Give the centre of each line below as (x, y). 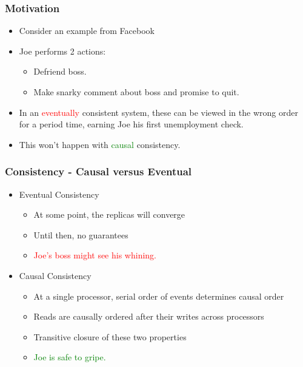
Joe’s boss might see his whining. (95, 255)
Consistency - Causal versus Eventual (98, 171)
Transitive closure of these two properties (110, 336)
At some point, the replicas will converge (109, 214)
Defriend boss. (60, 71)
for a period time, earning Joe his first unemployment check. (131, 124)
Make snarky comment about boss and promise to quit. (136, 92)
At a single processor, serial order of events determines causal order (159, 296)
